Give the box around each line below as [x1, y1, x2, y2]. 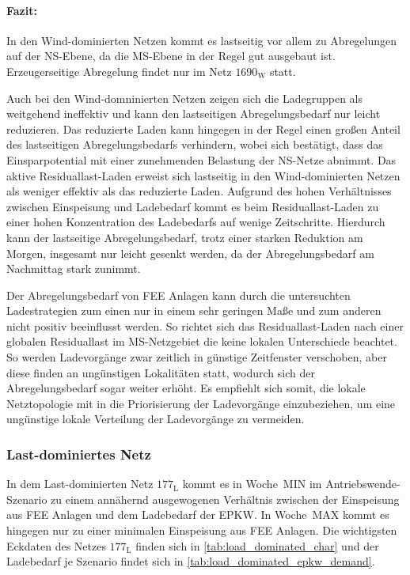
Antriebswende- [325, 475, 401, 492]
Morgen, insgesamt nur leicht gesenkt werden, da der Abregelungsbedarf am [6, 244, 374, 261]
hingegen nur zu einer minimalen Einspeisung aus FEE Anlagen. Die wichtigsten [6, 522, 397, 539]
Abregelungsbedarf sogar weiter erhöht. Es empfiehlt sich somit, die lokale [6, 380, 366, 396]
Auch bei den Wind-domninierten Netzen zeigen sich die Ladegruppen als [6, 89, 363, 106]
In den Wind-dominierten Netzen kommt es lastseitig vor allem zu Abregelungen [6, 32, 397, 48]
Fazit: [6, 2, 37, 18]
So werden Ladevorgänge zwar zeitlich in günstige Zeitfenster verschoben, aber [6, 349, 387, 365]
